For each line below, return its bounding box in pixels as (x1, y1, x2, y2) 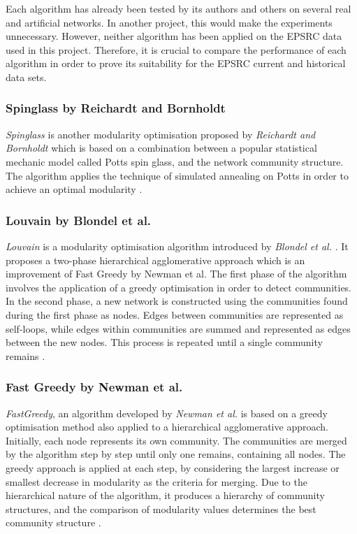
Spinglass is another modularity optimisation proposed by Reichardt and (6, 127, 316, 141)
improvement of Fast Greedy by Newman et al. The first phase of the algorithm (6, 266, 347, 281)
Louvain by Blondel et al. (6, 211, 152, 229)
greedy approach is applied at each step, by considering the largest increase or (6, 460, 340, 475)
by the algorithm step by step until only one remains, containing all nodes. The (6, 447, 346, 461)
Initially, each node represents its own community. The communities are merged (6, 433, 347, 447)
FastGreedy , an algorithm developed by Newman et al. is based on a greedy (6, 405, 328, 420)
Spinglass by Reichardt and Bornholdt (6, 99, 226, 117)
